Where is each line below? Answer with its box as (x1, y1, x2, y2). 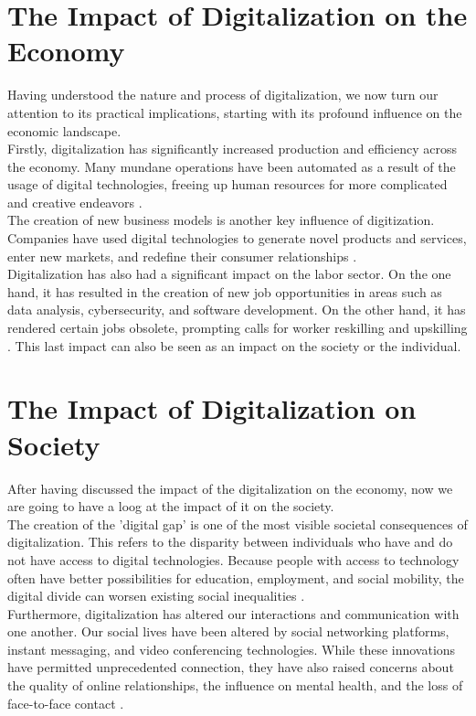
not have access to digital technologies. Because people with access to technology (7, 550, 460, 569)
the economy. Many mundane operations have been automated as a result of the (7, 156, 456, 176)
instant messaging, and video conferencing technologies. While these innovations (7, 639, 456, 658)
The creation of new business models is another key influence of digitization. (7, 210, 435, 230)
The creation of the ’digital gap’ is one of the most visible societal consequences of (7, 514, 468, 533)
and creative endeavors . (7, 192, 143, 211)
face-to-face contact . (7, 693, 124, 712)
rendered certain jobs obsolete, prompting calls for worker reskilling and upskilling (7, 318, 468, 337)
